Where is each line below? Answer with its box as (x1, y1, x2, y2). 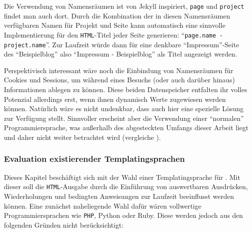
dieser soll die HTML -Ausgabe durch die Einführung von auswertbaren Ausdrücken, (4, 181, 248, 192)
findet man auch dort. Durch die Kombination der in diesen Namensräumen (4, 10, 231, 20)
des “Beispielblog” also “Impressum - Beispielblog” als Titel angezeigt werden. (4, 49, 237, 59)
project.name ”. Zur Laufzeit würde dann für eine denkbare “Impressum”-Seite (4, 39, 239, 49)
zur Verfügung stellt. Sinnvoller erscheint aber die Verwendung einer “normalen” (4, 113, 244, 123)
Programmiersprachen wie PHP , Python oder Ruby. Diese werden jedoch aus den (4, 210, 243, 220)
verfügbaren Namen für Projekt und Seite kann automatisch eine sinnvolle (4, 20, 226, 30)
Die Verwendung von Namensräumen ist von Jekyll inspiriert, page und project (4, 1, 244, 11)
